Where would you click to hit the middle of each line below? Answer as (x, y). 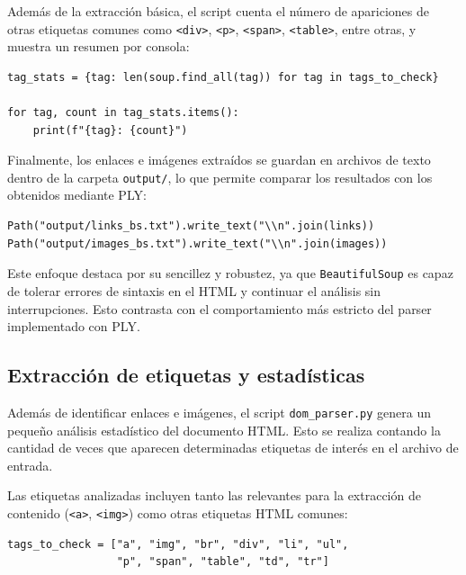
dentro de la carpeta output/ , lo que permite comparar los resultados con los (220, 177)
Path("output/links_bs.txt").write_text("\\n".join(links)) (191, 226)
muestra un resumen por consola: (99, 46)
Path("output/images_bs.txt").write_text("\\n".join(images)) (197, 243)
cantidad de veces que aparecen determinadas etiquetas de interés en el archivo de (233, 448)
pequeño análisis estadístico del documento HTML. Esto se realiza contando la (224, 430)
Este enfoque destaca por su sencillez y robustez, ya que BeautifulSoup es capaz (230, 273)
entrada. (30, 465)
